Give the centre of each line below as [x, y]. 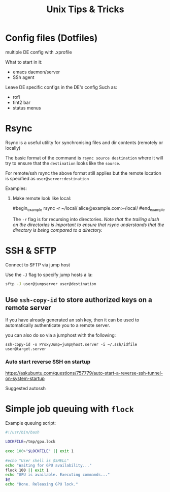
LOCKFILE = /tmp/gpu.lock [30, 442]
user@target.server [26, 349]
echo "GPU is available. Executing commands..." [58, 475]
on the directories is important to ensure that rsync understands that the [88, 225]
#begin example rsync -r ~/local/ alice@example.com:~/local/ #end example [89, 209]
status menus [27, 107]
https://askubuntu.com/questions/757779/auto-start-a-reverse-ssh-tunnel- [84, 373]
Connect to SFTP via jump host [38, 265]
